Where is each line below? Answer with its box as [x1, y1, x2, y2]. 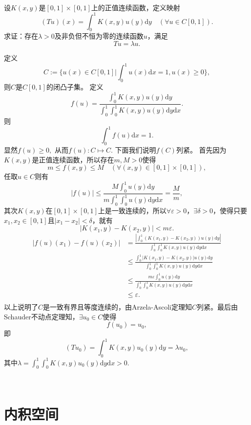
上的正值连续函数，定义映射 [91, 2, 180, 12]
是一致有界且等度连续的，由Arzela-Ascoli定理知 [43, 301, 192, 312]
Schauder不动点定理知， [4, 311, 79, 321]
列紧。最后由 [197, 301, 238, 312]
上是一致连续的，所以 [98, 205, 167, 216]
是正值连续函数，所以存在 [32, 154, 114, 164]
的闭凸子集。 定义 [46, 81, 104, 91]
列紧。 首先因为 [176, 144, 227, 155]
